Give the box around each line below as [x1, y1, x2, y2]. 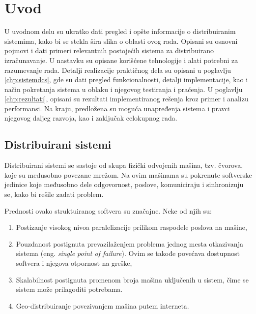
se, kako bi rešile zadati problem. [4, 189, 104, 199]
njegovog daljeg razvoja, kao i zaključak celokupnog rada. [4, 113, 177, 123]
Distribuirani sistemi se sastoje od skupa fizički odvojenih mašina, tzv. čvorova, [4, 160, 243, 170]
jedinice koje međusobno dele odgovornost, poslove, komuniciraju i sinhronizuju [4, 179, 244, 189]
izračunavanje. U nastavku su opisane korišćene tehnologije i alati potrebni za [4, 55, 238, 65]
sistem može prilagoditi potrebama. [16, 284, 123, 294]
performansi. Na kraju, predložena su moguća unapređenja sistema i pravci [4, 103, 230, 113]
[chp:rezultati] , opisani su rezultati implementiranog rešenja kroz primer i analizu [4, 94, 249, 104]
